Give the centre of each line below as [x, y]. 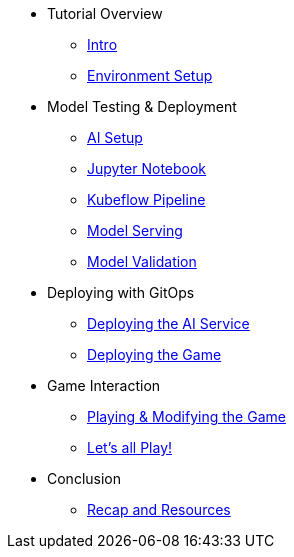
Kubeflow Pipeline [146, 199]
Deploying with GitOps [121, 292]
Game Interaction [104, 385]
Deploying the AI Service [168, 323]
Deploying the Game [154, 354]
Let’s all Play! [130, 447]
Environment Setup [150, 75]
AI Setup [115, 137]
